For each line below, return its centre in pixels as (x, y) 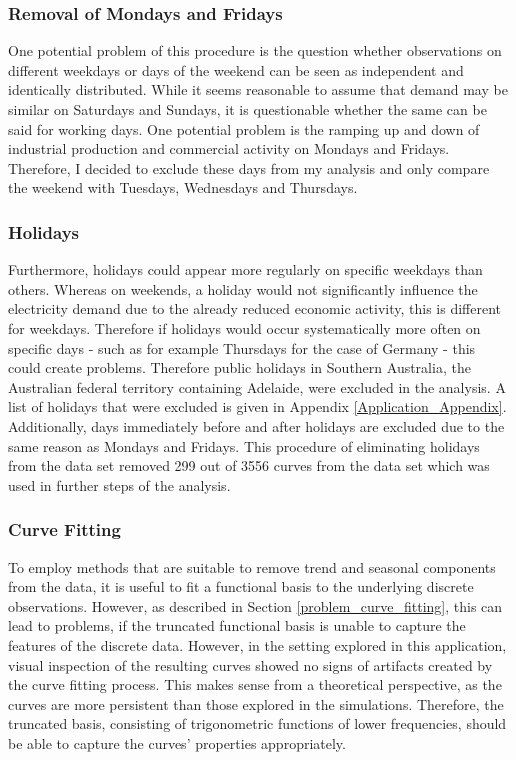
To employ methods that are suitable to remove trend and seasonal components (252, 566)
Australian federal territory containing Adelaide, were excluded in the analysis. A (257, 386)
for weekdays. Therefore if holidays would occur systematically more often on (244, 327)
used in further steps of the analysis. (119, 484)
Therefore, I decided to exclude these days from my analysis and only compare (249, 167)
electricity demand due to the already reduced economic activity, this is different (255, 308)
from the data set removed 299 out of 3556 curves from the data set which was (249, 465)
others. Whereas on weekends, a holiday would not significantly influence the (243, 288)
